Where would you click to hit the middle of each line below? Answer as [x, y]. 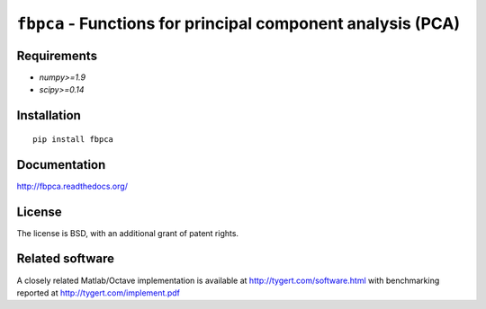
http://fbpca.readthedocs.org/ [72, 186]
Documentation [61, 165]
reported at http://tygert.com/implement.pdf [98, 293]
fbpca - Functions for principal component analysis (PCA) [238, 23]
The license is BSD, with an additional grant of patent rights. [127, 233]
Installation [49, 115]
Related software [65, 259]
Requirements [57, 55]
